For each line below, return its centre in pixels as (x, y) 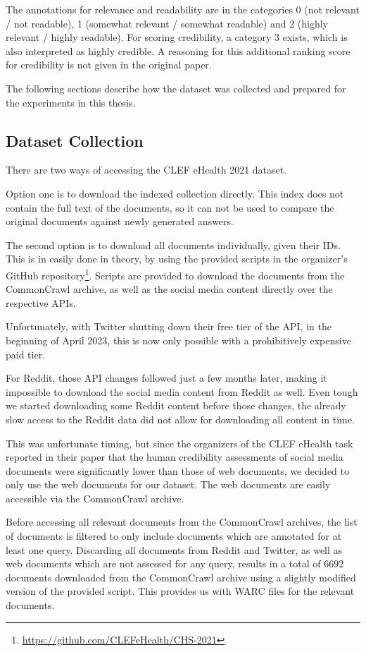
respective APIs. (41, 302)
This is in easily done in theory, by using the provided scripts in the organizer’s (177, 259)
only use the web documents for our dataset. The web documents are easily (168, 484)
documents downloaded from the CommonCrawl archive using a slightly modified (181, 577)
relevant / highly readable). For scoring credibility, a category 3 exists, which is (177, 37)
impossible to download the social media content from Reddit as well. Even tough (182, 391)
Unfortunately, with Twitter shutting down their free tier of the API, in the (169, 326)
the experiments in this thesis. (71, 102)
